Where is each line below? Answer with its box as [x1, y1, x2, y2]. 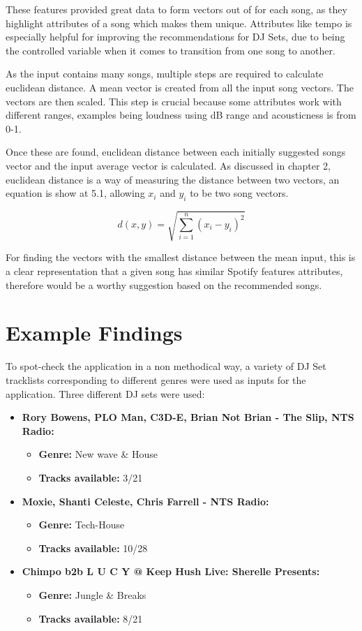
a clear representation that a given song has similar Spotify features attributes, [6, 264, 343, 279]
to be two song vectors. [190, 186, 289, 200]
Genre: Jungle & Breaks [38, 587, 146, 602]
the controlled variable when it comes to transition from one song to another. [6, 43, 335, 57]
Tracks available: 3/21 [38, 470, 143, 484]
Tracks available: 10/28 [38, 540, 148, 555]
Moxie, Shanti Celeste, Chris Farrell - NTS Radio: [22, 493, 269, 508]
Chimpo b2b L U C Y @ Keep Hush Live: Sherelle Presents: [22, 564, 320, 579]
